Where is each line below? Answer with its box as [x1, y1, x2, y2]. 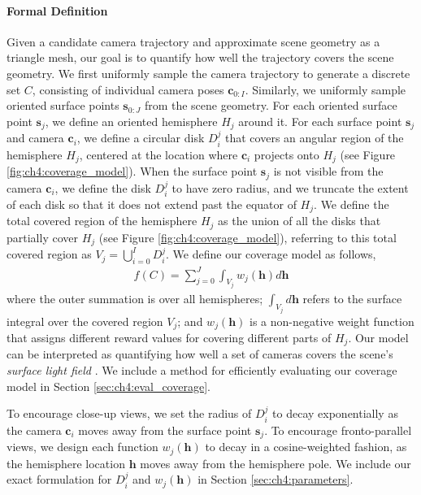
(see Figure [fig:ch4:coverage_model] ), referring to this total [98, 228, 397, 245]
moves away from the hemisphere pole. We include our [140, 454, 411, 471]
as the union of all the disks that [218, 212, 381, 229]
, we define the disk [54, 179, 151, 196]
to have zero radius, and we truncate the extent [171, 179, 409, 196]
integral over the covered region [7, 312, 163, 329]
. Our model [348, 328, 409, 345]
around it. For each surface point [238, 112, 402, 129]
